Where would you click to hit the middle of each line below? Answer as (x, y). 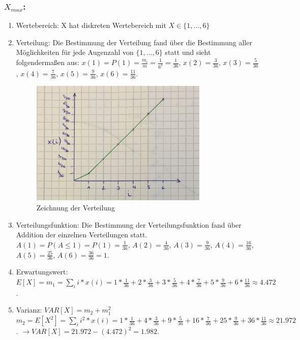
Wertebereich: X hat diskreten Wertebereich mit (91, 25)
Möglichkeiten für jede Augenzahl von (75, 52)
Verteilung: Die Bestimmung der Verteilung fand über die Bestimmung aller (134, 42)
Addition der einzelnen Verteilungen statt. (82, 235)
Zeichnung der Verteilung (76, 208)
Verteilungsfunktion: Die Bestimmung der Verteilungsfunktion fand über (129, 224)
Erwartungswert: (42, 272)
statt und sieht (188, 52)
